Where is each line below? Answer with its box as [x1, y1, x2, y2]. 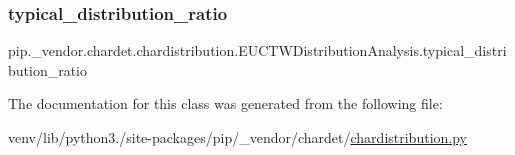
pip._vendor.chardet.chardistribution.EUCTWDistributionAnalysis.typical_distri [8, 40, 507, 61]
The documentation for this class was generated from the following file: [8, 93, 443, 114]
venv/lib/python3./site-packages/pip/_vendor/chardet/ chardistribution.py [8, 127, 467, 147]
